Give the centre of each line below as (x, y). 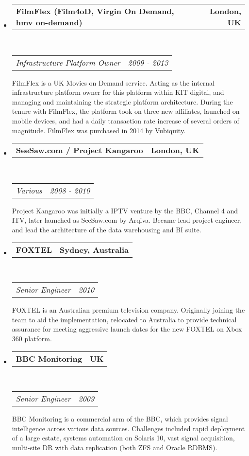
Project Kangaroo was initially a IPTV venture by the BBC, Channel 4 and (125, 210)
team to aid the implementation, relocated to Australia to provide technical (124, 319)
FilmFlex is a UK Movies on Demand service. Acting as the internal (113, 82)
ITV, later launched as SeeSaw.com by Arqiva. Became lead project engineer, (127, 220)
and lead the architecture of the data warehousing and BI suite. (107, 229)
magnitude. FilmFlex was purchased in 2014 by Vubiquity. (99, 130)
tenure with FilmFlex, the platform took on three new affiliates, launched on (126, 111)
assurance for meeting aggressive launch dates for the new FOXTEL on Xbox (127, 329)
